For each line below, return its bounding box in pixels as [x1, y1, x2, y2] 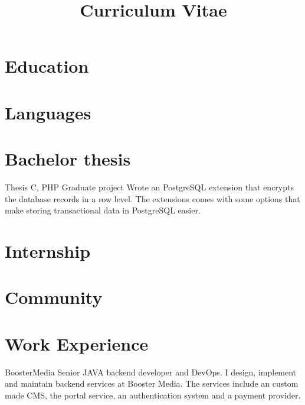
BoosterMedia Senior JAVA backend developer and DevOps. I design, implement [5, 365, 297, 378]
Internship [5, 239, 91, 263]
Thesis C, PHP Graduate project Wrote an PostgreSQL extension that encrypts [5, 181, 294, 193]
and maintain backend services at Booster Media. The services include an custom [5, 377, 299, 390]
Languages [5, 100, 91, 124]
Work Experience [5, 331, 149, 355]
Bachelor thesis [5, 147, 131, 171]
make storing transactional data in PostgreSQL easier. [5, 204, 201, 216]
